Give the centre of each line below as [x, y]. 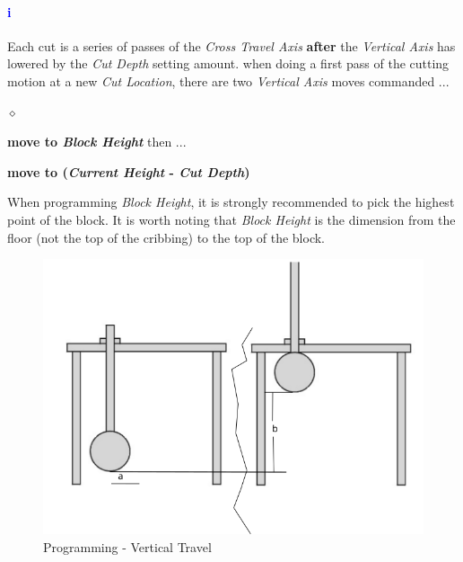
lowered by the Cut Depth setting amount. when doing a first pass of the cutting [228, 63]
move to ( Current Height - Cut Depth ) [129, 171]
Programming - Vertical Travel [127, 546]
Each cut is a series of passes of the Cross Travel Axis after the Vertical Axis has [231, 45]
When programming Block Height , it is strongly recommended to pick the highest [231, 202]
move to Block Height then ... [97, 142]
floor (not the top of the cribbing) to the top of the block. [166, 237]
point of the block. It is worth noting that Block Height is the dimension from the [231, 219]
